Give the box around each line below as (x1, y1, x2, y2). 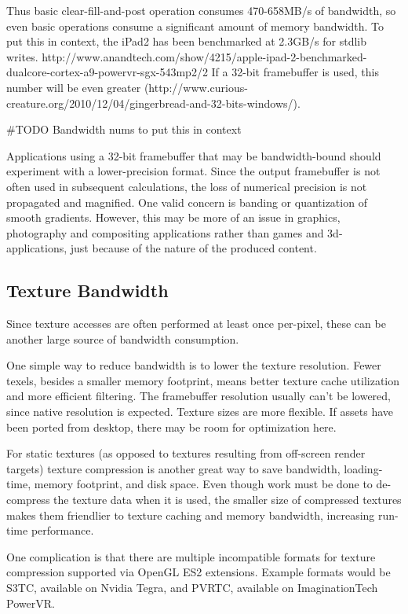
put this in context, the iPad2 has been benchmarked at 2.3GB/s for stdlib (6, 33, 367, 50)
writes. (6, 48, 38, 64)
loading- (344, 460, 383, 476)
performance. (31, 522, 94, 539)
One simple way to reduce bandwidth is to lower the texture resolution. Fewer (6, 357, 381, 373)
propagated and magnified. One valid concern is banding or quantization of (6, 193, 367, 210)
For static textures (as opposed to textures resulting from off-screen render (6, 445, 366, 461)
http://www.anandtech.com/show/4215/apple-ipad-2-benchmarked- (42, 48, 367, 64)
